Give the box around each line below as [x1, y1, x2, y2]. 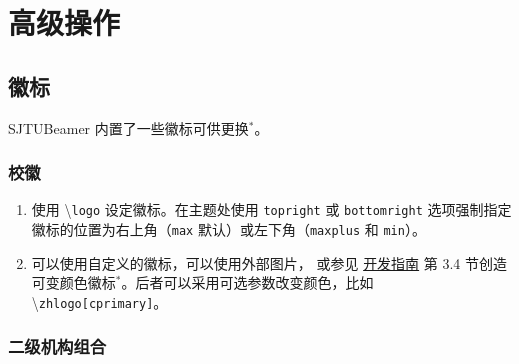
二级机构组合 [8, 334, 107, 359]
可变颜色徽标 [31, 272, 116, 293]
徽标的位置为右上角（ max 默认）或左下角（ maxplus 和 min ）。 [31, 219, 426, 240]
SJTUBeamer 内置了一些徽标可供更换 [8, 117, 249, 138]
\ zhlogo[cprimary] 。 [31, 291, 168, 312]
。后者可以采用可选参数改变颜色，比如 [121, 272, 374, 293]
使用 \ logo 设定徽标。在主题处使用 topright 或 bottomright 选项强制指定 [31, 199, 512, 220]
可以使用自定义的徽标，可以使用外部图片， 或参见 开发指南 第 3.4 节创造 [31, 252, 508, 273]
